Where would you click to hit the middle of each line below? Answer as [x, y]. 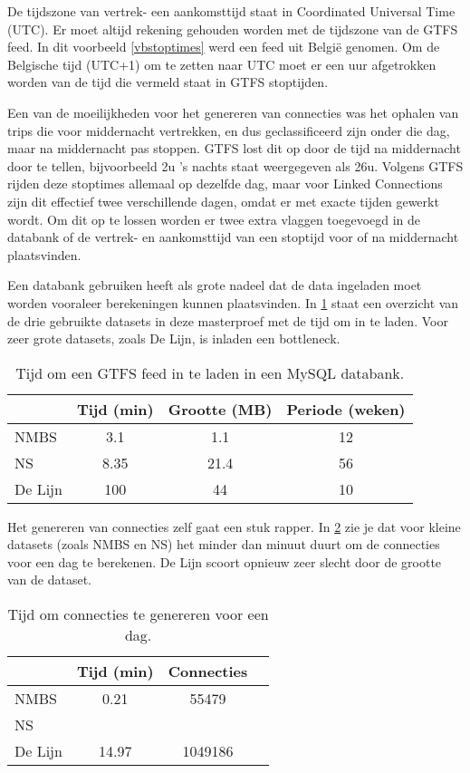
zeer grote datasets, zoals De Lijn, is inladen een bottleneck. [174, 338]
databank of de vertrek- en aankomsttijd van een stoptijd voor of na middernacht [233, 237]
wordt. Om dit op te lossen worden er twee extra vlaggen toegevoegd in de [214, 219]
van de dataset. [50, 580]
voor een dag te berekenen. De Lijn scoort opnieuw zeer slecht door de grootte [225, 561]
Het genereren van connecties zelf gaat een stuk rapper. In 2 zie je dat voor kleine [234, 526]
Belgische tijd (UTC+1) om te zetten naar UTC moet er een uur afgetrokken [222, 64]
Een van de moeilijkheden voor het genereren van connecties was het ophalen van [233, 112]
